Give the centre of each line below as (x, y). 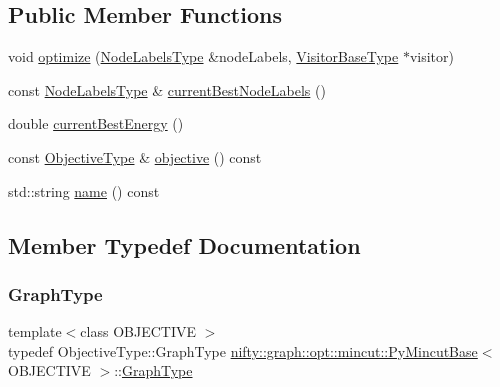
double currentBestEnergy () (96, 123)
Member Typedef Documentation (184, 244)
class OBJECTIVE (138, 331)
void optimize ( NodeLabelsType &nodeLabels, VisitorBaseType (203, 56)
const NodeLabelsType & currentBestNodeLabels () (167, 89)
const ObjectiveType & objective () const (135, 156)
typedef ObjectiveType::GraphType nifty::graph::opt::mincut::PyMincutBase (243, 350)
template (35, 331)
